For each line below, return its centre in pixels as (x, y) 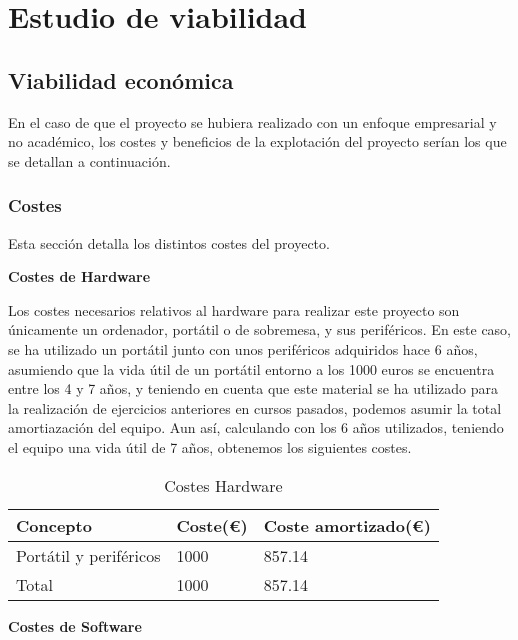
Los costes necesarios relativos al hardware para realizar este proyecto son (234, 309)
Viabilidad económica (121, 79)
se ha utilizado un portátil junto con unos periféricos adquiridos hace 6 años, (243, 348)
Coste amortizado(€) (347, 525)
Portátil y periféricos (88, 555)
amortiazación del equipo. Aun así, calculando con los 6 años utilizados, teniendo (256, 427)
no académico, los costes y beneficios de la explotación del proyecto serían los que (257, 141)
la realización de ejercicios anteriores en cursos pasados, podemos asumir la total (255, 407)
